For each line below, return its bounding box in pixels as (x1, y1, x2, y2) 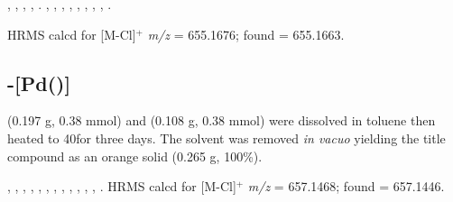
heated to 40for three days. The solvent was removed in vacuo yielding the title (7, 128, 446, 147)
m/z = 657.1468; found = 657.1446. (247, 177, 445, 196)
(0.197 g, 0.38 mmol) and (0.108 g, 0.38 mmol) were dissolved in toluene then (7, 111, 436, 130)
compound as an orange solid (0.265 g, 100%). (7, 146, 263, 165)
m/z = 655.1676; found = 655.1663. (147, 24, 345, 43)
